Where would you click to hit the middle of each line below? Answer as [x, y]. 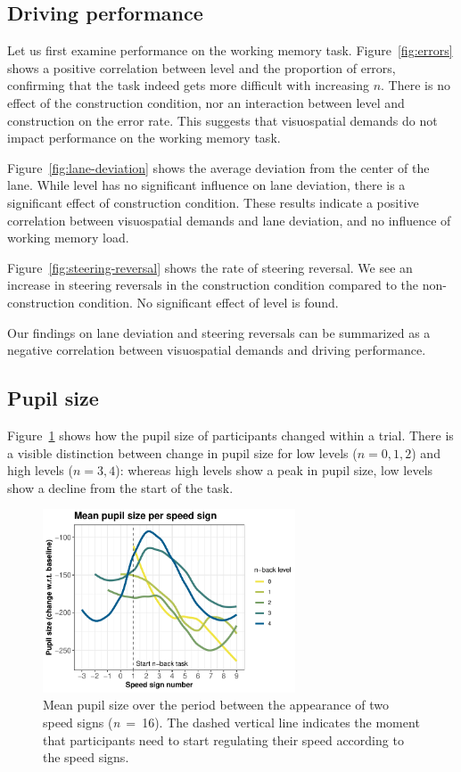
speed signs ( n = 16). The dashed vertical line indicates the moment [231, 722]
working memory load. [68, 238]
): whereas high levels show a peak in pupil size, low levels [274, 470]
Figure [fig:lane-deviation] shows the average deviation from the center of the [218, 167]
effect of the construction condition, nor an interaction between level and [206, 102]
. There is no [416, 85]
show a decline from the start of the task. [120, 487]
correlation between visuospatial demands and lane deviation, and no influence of [229, 220]
